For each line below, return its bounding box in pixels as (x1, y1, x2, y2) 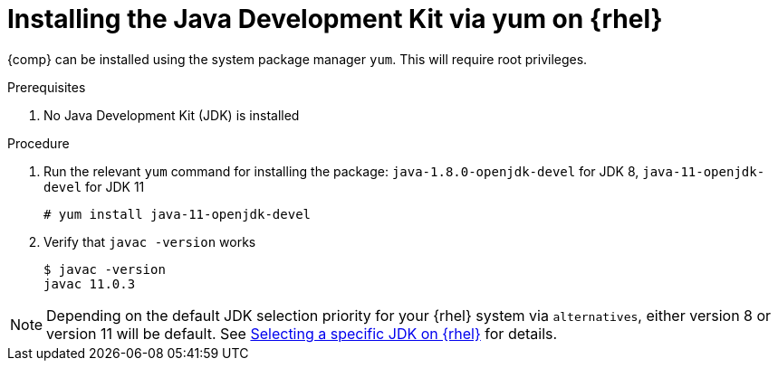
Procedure (7, 135, 70, 151)
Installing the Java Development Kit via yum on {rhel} (7, 4, 663, 34)
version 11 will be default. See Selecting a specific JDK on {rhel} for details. (46, 324, 558, 343)
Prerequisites (7, 79, 86, 95)
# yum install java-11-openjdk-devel (43, 206, 312, 222)
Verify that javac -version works (43, 233, 256, 250)
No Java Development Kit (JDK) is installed (43, 107, 300, 123)
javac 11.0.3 (43, 276, 136, 291)
